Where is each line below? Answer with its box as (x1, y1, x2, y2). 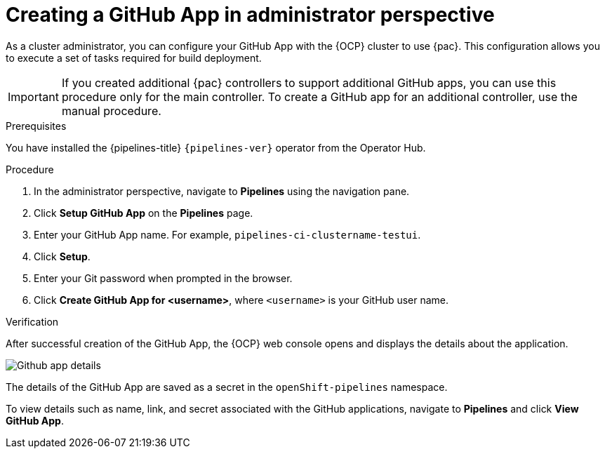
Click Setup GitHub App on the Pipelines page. (34, 206, 253, 219)
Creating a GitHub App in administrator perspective (6, 3, 495, 27)
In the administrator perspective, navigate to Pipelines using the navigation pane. (34, 185, 410, 197)
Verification (6, 315, 59, 328)
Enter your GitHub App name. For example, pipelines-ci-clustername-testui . (34, 228, 421, 241)
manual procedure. (61, 103, 161, 118)
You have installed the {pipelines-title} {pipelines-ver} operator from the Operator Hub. (6, 141, 426, 154)
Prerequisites (6, 119, 67, 132)
